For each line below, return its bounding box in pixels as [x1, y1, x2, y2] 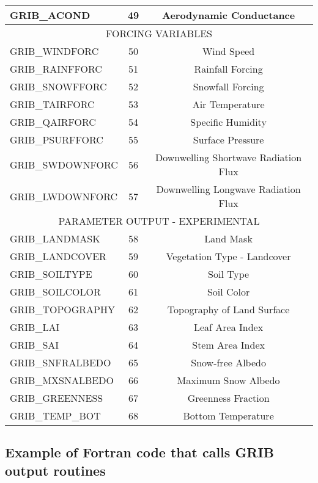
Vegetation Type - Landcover [166, 249, 291, 263]
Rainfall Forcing [194, 62, 263, 76]
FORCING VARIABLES [106, 26, 212, 40]
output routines [5, 460, 106, 479]
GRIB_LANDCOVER [10, 249, 106, 263]
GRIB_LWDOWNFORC [10, 189, 118, 203]
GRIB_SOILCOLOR [10, 285, 101, 299]
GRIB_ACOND [10, 8, 91, 22]
